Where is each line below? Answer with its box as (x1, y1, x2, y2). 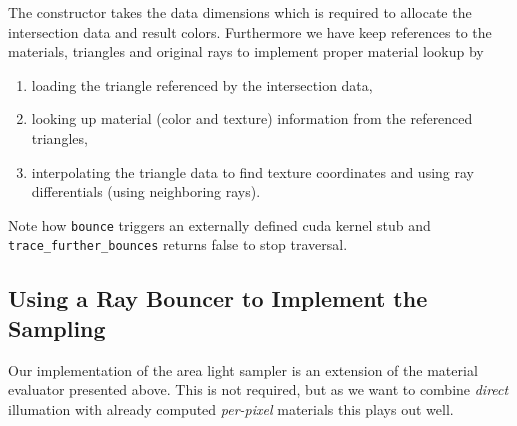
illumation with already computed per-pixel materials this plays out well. (8, 398, 454, 419)
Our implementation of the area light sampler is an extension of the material (8, 359, 478, 380)
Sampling (8, 312, 106, 343)
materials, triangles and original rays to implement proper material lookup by (8, 41, 484, 62)
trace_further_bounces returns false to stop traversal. (8, 234, 348, 255)
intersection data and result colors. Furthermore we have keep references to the (8, 21, 492, 42)
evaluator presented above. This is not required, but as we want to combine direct (8, 379, 509, 400)
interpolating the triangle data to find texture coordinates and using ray (31, 161, 474, 182)
